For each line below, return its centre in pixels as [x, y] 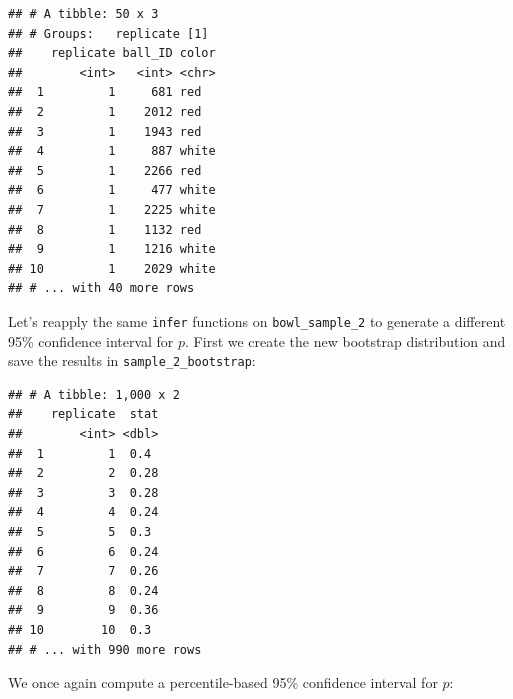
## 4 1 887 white [112, 151]
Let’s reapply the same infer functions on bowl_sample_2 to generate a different [257, 320]
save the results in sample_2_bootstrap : [132, 360]
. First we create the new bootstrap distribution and [345, 340]
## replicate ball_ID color [112, 53]
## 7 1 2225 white [112, 209]
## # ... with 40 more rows [101, 288]
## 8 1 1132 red [105, 229]
